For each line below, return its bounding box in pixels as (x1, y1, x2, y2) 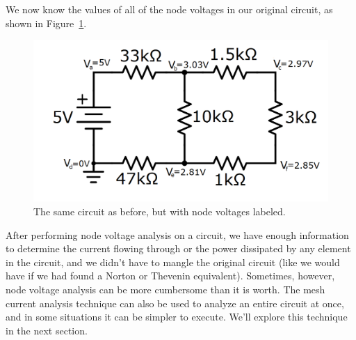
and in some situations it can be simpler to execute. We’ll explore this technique (6, 309, 348, 324)
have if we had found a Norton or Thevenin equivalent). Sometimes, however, (6, 268, 335, 283)
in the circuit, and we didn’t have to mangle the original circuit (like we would (6, 254, 340, 269)
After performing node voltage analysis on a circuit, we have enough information (6, 227, 349, 242)
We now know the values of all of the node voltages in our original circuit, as (6, 2, 333, 16)
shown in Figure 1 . (6, 15, 87, 30)
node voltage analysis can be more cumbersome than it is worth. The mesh (6, 282, 325, 297)
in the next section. (6, 323, 88, 337)
